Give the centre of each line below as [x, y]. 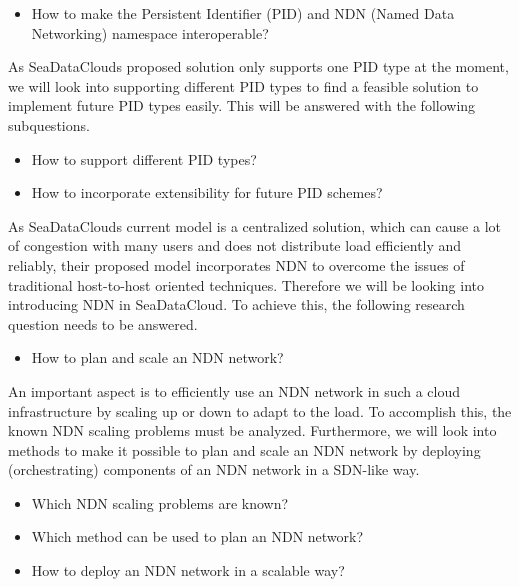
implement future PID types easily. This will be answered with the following [242, 105]
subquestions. [49, 124]
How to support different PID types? [144, 158]
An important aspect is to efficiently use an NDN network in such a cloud [234, 390]
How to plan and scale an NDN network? [157, 357]
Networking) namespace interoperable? [150, 32]
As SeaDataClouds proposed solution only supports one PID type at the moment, [258, 66]
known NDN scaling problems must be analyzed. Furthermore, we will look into [252, 430]
